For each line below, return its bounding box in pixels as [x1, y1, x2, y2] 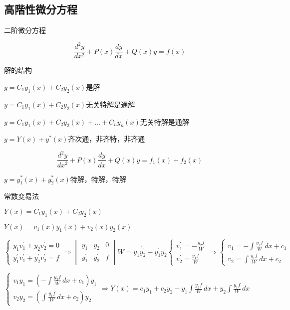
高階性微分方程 [4, 1, 77, 17]
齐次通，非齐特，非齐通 [68, 134, 145, 144]
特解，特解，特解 [70, 173, 126, 184]
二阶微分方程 [4, 25, 46, 35]
